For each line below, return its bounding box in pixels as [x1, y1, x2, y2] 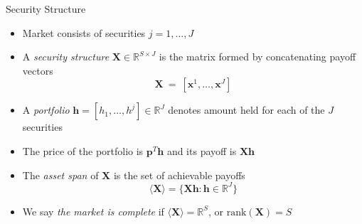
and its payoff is [166, 143, 237, 158]
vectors [22, 63, 53, 78]
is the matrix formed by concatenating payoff [159, 49, 356, 64]
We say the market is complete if [22, 203, 164, 218]
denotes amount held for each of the [168, 102, 325, 117]
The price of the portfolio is [22, 143, 144, 158]
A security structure [22, 49, 110, 64]
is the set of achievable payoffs [113, 167, 245, 182]
